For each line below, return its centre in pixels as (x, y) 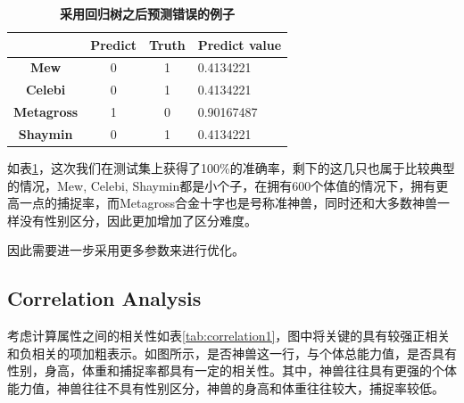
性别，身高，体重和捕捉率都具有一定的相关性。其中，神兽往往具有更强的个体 (232, 370)
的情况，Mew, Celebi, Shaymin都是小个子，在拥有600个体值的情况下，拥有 (222, 185)
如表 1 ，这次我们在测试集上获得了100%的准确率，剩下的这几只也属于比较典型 (231, 168)
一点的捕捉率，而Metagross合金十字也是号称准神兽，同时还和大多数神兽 (228, 203)
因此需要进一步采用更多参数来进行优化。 (126, 250)
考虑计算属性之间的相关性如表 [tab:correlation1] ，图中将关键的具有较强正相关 (229, 336)
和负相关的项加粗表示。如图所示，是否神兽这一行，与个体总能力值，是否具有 (232, 353)
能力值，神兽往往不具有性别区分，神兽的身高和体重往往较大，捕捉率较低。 (226, 388)
